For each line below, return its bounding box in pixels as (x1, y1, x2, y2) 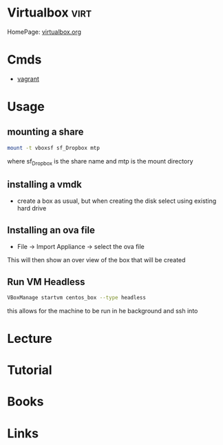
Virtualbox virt (7, 5, 92, 21)
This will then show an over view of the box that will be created (7, 256, 186, 264)
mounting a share (7, 126, 84, 138)
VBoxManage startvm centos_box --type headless (7, 294, 147, 301)
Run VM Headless (7, 276, 85, 288)
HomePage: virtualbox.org (7, 28, 81, 36)
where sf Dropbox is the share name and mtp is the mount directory (7, 157, 194, 167)
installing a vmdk (7, 178, 83, 190)
